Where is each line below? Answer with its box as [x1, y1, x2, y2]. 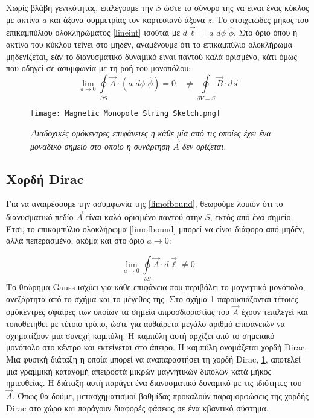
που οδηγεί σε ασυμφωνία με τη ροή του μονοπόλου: [6, 62, 191, 74]
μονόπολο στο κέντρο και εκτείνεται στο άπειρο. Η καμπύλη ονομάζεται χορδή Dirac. [6, 341, 307, 353]
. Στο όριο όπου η [234, 26, 298, 39]
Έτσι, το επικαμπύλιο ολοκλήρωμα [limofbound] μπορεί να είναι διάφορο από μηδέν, [6, 222, 305, 235]
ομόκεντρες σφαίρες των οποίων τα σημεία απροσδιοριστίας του [6, 305, 229, 318]
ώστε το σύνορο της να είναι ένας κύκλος [164, 1, 309, 13]
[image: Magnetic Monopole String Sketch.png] [30, 109, 220, 118]
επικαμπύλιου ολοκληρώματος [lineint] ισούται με [6, 26, 181, 39]
